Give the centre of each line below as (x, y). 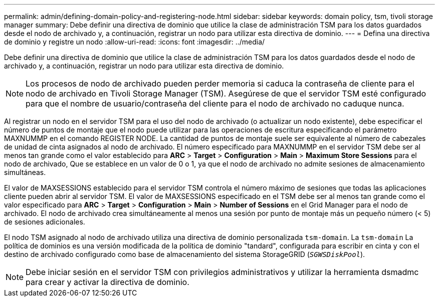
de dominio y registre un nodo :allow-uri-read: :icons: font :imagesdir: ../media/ (135, 42)
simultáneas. (25, 172)
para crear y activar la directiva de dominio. (107, 282)
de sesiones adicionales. (45, 222)
